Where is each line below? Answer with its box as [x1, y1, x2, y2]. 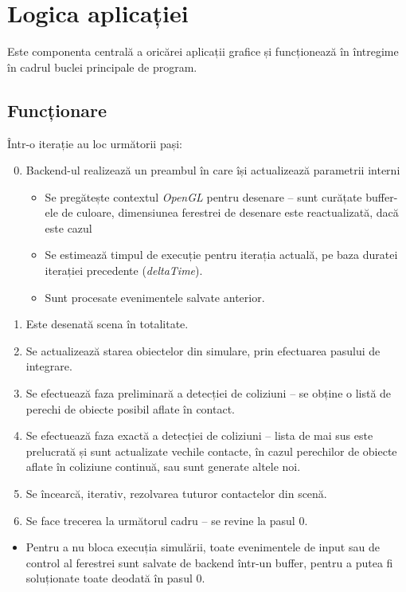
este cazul [45, 219, 92, 236]
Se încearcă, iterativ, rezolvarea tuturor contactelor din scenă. [25, 485, 327, 502]
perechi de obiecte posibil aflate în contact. [25, 400, 236, 417]
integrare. [25, 358, 72, 374]
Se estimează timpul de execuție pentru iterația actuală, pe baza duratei [45, 246, 398, 263]
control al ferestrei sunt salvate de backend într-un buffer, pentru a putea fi [25, 554, 393, 570]
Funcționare [7, 97, 107, 122]
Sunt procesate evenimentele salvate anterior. [45, 288, 265, 305]
